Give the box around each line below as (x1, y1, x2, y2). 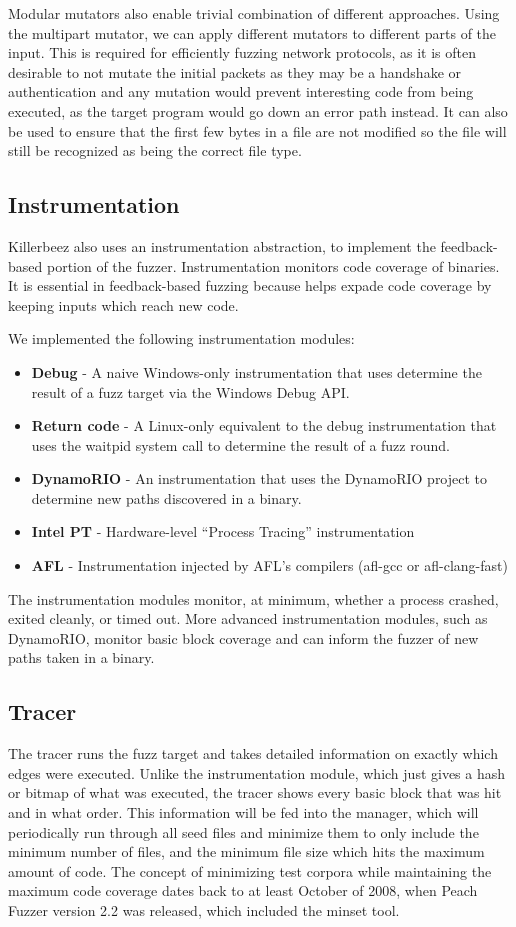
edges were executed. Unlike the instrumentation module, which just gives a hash (8, 762, 506, 783)
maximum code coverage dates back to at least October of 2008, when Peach (8, 880, 478, 901)
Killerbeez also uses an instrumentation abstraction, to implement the (8, 235, 436, 256)
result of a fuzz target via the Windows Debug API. (31, 381, 350, 402)
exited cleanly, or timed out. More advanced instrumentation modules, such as (8, 608, 488, 629)
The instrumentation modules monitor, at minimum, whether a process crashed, (8, 588, 499, 609)
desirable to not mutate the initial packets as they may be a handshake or (8, 61, 462, 82)
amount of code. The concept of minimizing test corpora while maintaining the (8, 860, 492, 881)
